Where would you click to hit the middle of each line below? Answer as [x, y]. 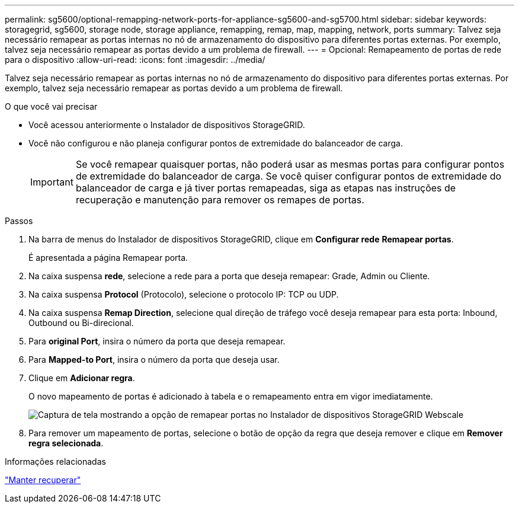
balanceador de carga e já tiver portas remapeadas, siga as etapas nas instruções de [266, 188]
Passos [19, 221]
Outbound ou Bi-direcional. [81, 323]
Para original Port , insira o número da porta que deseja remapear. [157, 341]
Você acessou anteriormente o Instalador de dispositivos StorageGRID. [167, 125]
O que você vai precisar [51, 106]
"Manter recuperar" [43, 480]
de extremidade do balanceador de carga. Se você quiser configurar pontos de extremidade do [289, 176]
